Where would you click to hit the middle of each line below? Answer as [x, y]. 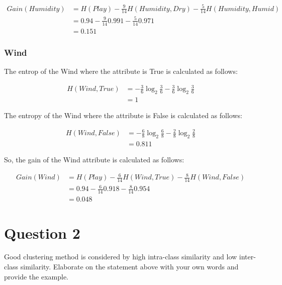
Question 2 [42, 232]
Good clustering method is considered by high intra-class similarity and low [121, 257]
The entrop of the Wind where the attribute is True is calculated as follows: [121, 71]
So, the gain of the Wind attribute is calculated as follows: [94, 159]
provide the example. [36, 276]
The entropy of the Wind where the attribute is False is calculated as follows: [123, 115]
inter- [247, 257]
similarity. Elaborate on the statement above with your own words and [129, 267]
